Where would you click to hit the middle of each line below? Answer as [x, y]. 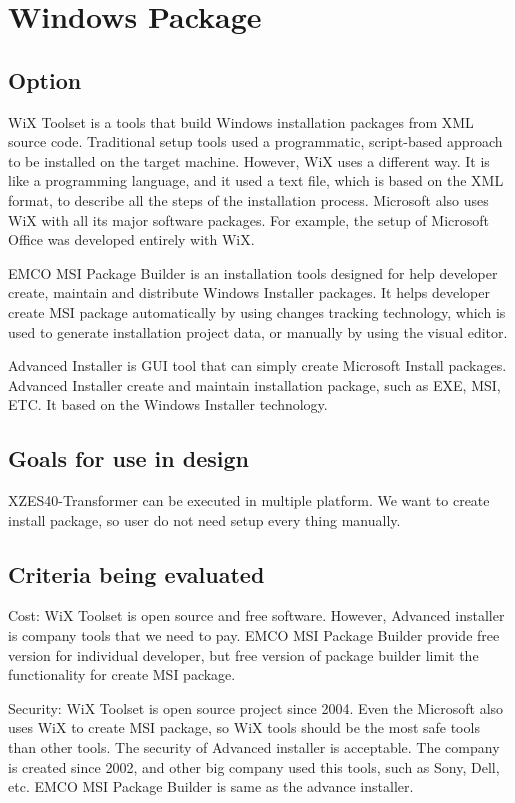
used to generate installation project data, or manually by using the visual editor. [258, 331]
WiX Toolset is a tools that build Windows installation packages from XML [241, 121]
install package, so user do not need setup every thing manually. [204, 519]
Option [45, 79]
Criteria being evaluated [136, 573]
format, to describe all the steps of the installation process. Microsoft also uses [248, 199]
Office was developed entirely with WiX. [131, 239]
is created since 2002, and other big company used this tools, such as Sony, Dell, [254, 766]
